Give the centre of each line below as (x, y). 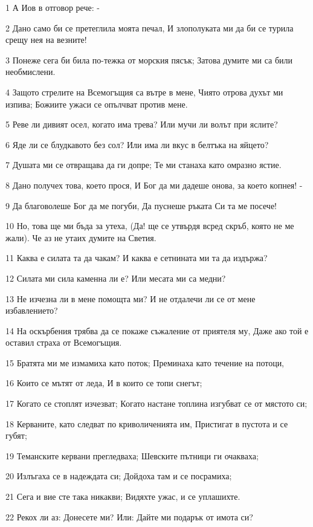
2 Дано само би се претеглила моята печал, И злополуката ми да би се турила (150, 27)
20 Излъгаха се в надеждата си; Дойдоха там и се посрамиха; (119, 476)
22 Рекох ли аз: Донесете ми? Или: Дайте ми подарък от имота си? (129, 516)
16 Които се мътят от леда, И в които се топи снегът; (104, 383)
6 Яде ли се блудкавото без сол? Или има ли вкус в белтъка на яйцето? (137, 144)
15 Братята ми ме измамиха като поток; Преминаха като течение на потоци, (145, 362)
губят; (16, 435)
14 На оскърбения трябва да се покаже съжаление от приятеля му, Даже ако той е (157, 330)
